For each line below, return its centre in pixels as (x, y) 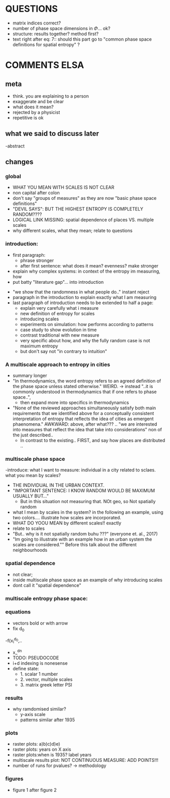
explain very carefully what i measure (59, 308)
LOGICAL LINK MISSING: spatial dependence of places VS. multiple (83, 220)
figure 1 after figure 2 (35, 790)
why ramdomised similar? (39, 709)
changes (20, 162)
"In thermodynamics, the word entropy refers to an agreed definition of (87, 381)
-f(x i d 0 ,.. (14, 641)
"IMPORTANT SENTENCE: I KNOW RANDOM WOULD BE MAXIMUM (84, 491)
